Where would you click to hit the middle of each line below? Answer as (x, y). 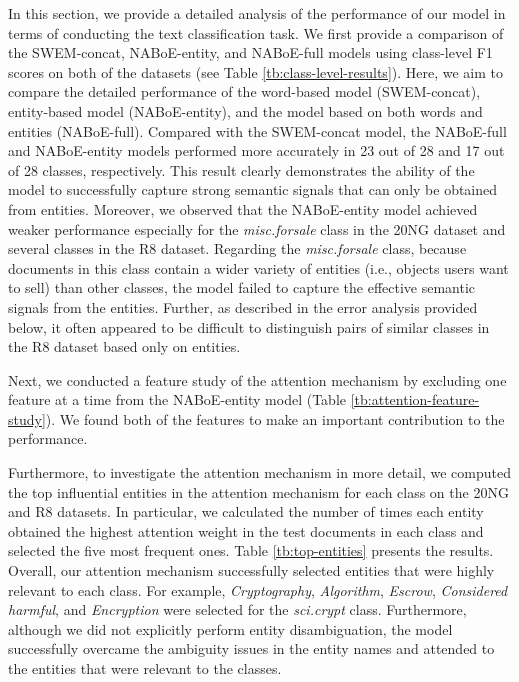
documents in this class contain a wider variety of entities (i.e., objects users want (258, 267)
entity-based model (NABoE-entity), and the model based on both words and (245, 110)
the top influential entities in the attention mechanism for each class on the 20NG (258, 491)
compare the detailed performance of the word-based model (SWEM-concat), (244, 91)
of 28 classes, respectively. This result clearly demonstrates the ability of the (241, 169)
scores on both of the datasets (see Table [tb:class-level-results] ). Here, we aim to (256, 71)
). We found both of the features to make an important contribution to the (275, 418)
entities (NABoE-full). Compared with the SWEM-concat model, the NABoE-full (257, 130)
